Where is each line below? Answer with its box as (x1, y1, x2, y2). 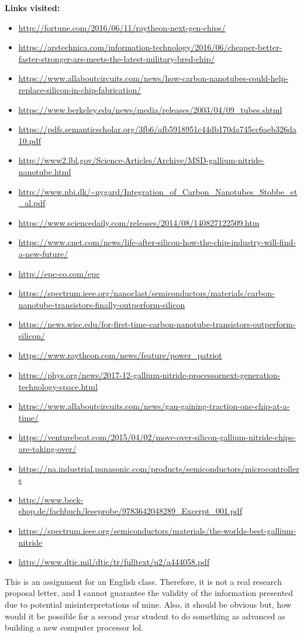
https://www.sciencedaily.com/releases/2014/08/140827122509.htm (18, 216, 260, 228)
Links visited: (5, 2, 60, 13)
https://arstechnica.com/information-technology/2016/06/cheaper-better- (18, 41, 282, 53)
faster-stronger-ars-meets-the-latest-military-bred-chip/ (18, 52, 215, 64)
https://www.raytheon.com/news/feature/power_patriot (18, 349, 222, 361)
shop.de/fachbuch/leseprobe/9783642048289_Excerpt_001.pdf (18, 505, 243, 517)
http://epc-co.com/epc (18, 267, 100, 279)
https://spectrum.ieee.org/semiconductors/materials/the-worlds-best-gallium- (18, 525, 296, 536)
